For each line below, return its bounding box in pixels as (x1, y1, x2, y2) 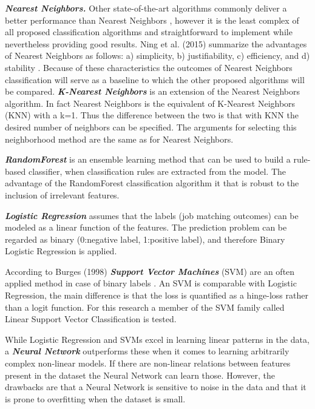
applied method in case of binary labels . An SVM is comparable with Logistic (5, 277, 297, 289)
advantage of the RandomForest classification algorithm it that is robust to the (5, 177, 299, 189)
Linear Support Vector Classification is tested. (5, 313, 177, 325)
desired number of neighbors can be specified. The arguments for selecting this (5, 120, 297, 133)
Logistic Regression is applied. (5, 245, 117, 257)
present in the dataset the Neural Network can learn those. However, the (5, 368, 275, 381)
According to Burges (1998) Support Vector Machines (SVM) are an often (5, 265, 295, 277)
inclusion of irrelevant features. (5, 188, 120, 201)
